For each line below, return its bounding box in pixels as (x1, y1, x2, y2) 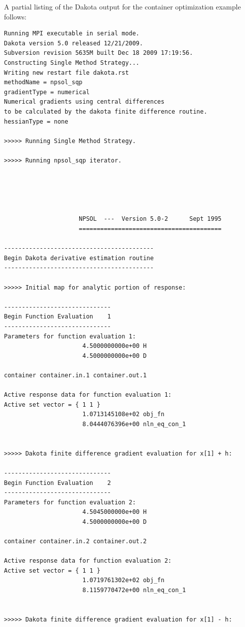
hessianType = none (4, 118, 68, 125)
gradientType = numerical (4, 88, 90, 96)
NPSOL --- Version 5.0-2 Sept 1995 (79, 215, 222, 223)
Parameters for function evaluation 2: (4, 498, 136, 506)
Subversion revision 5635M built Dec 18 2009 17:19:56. (4, 49, 193, 57)
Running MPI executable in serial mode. (4, 30, 140, 37)
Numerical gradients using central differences (4, 98, 165, 106)
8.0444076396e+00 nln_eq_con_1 (82, 420, 186, 428)
